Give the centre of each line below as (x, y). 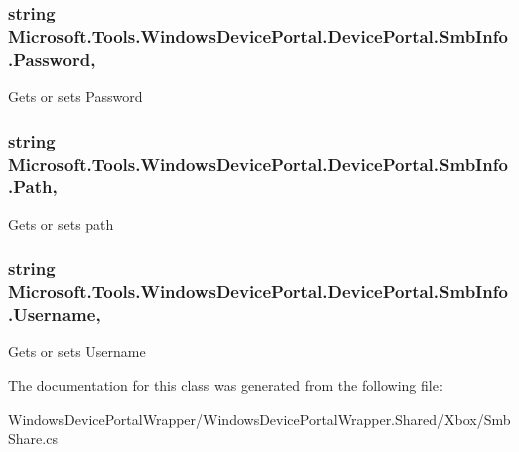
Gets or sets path (61, 223)
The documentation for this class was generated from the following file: (225, 384)
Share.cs (33, 438)
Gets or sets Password (75, 96)
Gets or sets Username (77, 351)
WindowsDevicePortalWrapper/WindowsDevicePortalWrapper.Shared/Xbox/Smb (259, 418)
